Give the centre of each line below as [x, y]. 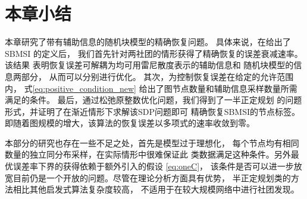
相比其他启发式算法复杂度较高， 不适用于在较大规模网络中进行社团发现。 [156, 189]
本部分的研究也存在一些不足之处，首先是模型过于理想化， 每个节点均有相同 [152, 142]
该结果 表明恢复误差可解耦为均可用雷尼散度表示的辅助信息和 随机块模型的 [149, 65]
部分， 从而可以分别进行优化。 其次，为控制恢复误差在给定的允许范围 [157, 76]
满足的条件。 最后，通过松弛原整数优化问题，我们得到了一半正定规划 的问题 [153, 100]
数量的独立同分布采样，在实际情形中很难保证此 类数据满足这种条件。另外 [148, 154]
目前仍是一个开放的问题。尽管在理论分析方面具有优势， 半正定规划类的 [152, 177]
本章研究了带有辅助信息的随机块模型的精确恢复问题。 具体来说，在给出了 [148, 42]
